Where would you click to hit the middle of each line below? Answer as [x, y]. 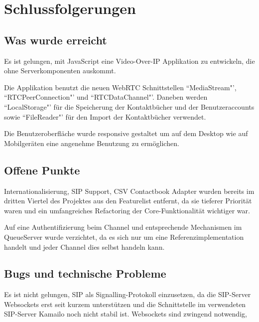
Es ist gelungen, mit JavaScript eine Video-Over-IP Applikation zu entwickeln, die [129, 61]
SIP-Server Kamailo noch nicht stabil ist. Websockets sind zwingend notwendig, [126, 314]
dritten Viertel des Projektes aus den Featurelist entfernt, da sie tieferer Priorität [128, 201]
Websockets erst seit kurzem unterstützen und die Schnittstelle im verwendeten [125, 304]
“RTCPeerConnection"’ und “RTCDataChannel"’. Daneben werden [106, 97]
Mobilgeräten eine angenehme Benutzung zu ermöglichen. [92, 143]
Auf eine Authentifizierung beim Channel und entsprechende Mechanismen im [123, 227]
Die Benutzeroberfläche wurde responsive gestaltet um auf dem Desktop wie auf [126, 133]
